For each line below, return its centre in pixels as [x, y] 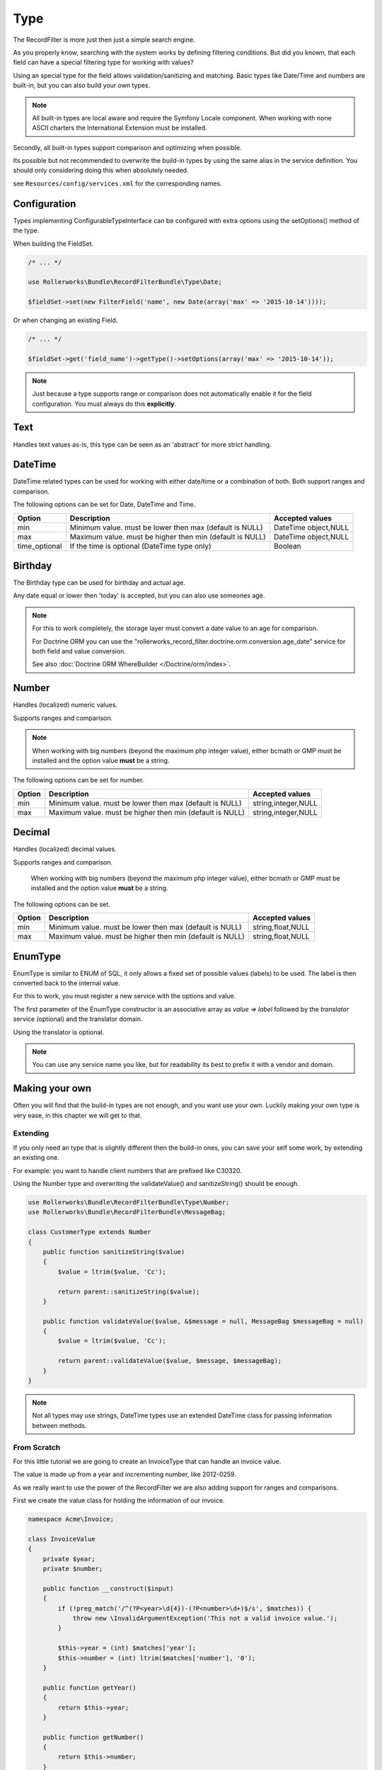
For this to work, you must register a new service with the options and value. [125, 996]
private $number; [73, 1569]
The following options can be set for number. [79, 780]
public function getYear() [90, 1688]
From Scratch [37, 1447]
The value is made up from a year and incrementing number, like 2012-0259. [125, 1474]
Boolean [288, 546]
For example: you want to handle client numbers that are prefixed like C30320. [127, 1170]
